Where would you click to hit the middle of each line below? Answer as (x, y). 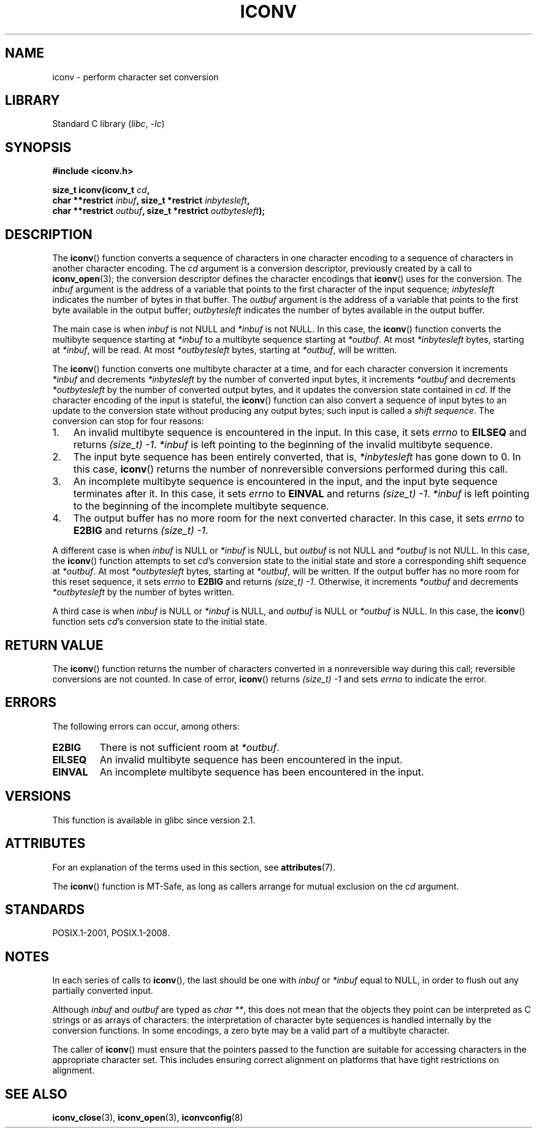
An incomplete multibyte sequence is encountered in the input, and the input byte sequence (285, 482)
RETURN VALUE (54, 645)
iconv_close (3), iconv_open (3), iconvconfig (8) (148, 1118)
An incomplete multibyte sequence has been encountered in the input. (262, 772)
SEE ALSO (36, 1094)
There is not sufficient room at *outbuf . (189, 747)
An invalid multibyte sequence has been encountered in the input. (251, 759)
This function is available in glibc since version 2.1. (154, 820)
